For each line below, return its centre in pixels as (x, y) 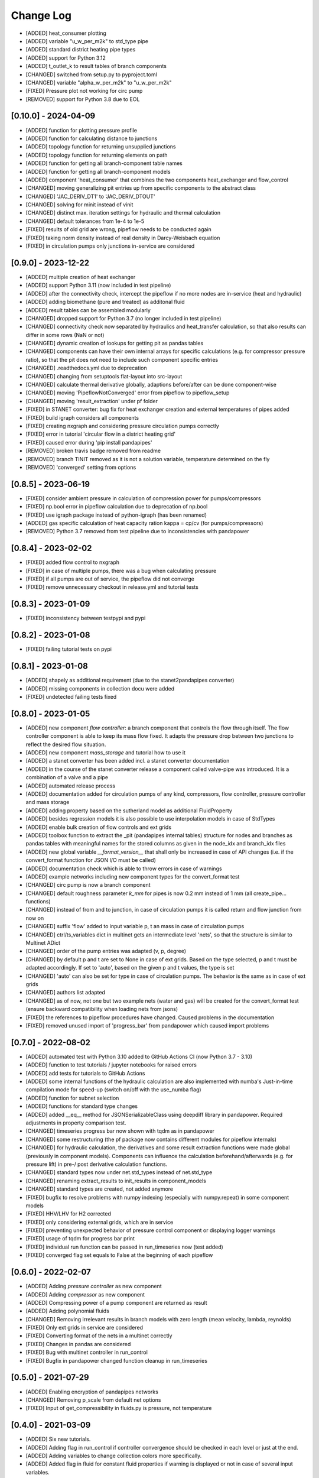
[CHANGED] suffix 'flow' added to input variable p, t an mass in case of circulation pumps (135, 926)
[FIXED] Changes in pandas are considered (78, 1344)
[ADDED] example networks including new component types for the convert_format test (133, 876)
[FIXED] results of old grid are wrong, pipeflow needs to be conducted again (119, 229)
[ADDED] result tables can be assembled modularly (88, 310)
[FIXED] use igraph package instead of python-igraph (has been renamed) (116, 515)
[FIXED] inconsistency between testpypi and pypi (86, 618)
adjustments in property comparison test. (76, 1123)
